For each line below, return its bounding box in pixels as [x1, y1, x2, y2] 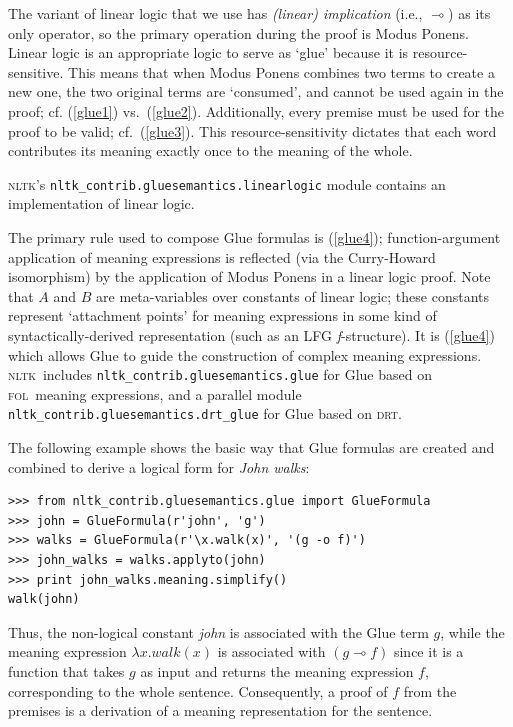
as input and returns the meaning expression [140, 661, 414, 681]
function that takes [8, 661, 125, 681]
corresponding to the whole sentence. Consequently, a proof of [8, 680, 388, 701]
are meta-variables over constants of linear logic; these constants [96, 285, 490, 306]
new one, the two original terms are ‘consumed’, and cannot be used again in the [8, 81, 504, 102]
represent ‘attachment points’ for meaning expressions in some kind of [8, 305, 437, 326]
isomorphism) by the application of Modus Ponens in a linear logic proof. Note [8, 266, 491, 287]
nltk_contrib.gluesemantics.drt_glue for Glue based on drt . [8, 403, 402, 424]
